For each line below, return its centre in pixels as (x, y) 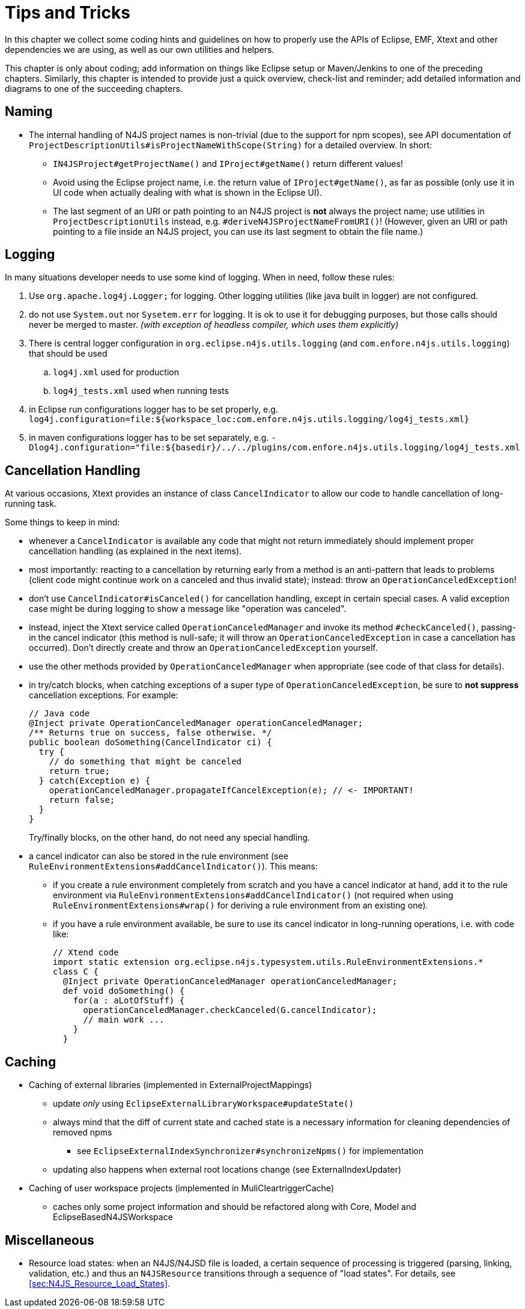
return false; (82, 800)
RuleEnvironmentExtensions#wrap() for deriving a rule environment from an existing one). (241, 905)
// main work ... (124, 1020)
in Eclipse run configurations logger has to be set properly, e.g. (153, 410)
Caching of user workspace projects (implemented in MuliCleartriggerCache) (181, 1188)
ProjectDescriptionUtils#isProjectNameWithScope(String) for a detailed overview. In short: (231, 145)
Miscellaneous (50, 1240)
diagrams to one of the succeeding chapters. (94, 88)
